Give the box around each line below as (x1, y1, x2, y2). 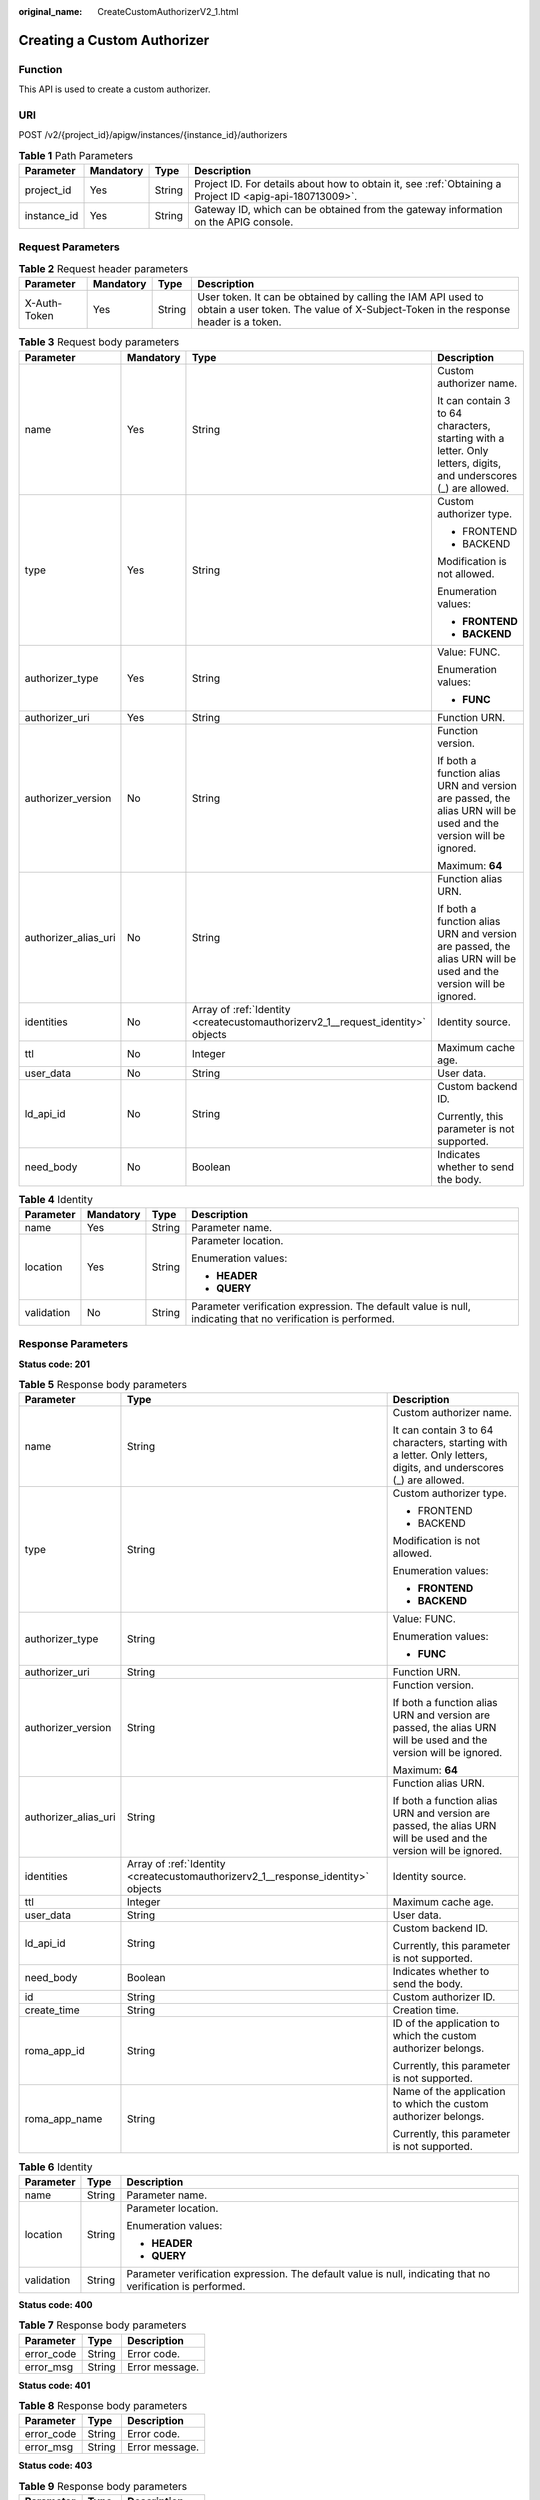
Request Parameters (18, 240, 120, 254)
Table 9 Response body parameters (18, 2479, 188, 2493)
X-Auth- (24, 296, 63, 310)
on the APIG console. (193, 215, 294, 229)
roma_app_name (24, 2112, 103, 2126)
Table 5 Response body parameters (18, 1378, 187, 1392)
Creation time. (392, 2003, 460, 2017)
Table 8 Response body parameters (18, 2399, 188, 2413)
